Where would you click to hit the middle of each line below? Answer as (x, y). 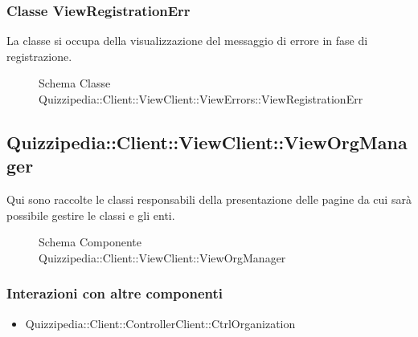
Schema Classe (75, 83)
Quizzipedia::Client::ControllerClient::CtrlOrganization (160, 323)
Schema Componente (90, 242)
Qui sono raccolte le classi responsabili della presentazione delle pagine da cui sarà (209, 199)
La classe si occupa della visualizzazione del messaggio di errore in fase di (187, 41)
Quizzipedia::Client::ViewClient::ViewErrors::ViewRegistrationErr (201, 99)
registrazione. (39, 56)
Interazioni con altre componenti (115, 293)
